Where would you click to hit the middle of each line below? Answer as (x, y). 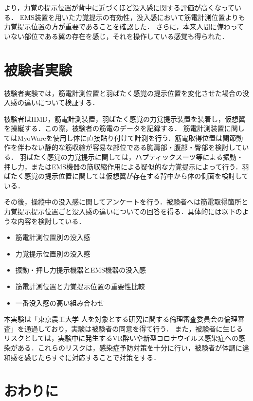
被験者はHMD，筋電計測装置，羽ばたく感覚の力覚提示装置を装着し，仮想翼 (125, 118)
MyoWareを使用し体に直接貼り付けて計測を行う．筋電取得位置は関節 (127, 137)
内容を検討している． (51, 221)
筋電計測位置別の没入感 (53, 237)
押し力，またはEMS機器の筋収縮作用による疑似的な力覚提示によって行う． (123, 166)
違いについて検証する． (62, 102)
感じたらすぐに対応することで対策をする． (92, 357)
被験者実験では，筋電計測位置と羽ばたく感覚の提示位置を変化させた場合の (123, 93)
